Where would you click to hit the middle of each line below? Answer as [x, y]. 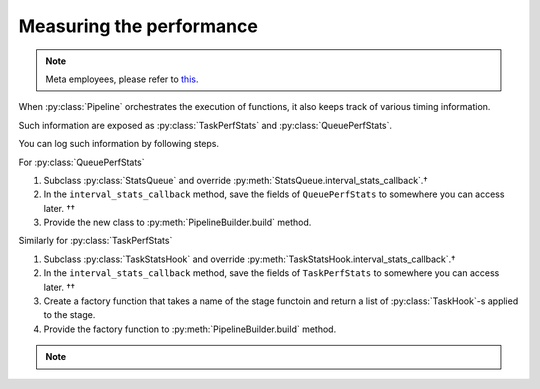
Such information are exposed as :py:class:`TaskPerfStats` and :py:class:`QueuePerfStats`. [205, 125]
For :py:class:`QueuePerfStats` [81, 162]
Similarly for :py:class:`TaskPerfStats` [95, 241]
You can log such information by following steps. [119, 144]
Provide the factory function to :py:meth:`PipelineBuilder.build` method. [190, 329]
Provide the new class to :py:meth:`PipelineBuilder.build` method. [177, 222]
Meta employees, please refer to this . [122, 79]
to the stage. [69, 315]
